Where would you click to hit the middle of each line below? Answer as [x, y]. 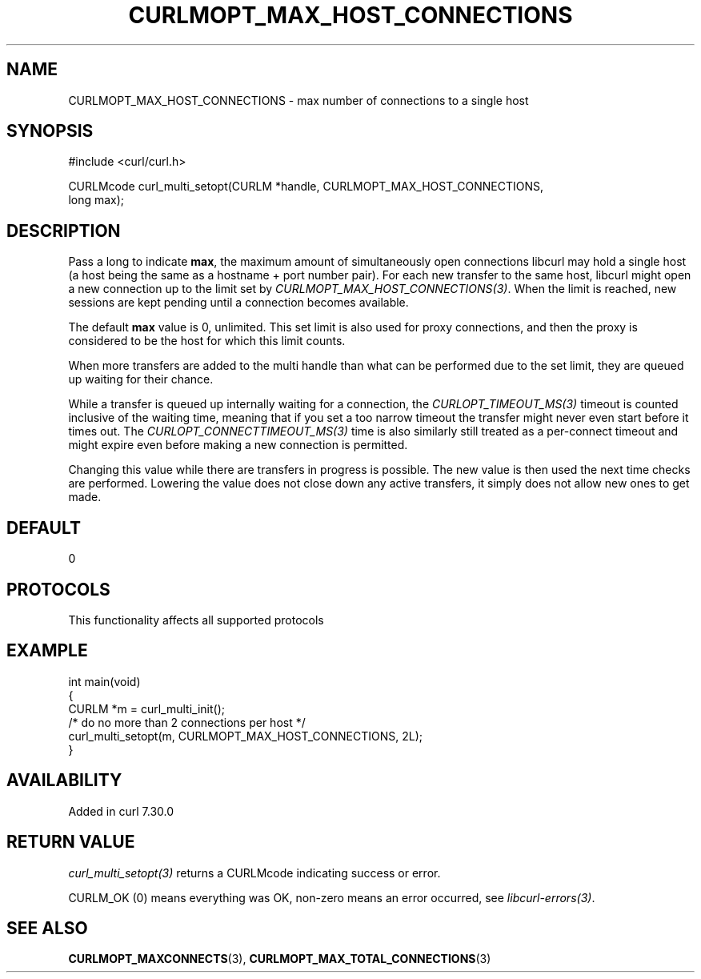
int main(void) [104, 681]
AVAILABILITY [64, 780]
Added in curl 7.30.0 [121, 811]
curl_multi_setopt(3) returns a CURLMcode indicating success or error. [254, 873]
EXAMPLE [47, 651]
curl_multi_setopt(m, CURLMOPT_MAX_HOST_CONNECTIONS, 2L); [246, 736]
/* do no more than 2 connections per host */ [187, 722]
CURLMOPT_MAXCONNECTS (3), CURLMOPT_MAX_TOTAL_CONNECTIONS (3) [280, 959]
